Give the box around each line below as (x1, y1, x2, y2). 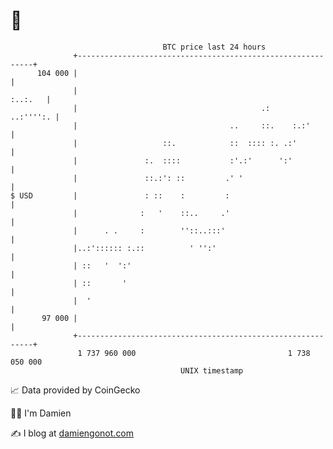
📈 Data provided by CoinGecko (10, 384, 141, 396)
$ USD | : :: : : (10, 190, 230, 201)
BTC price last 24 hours (162, 42, 267, 52)
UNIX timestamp (180, 365, 244, 376)
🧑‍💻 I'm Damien (10, 407, 72, 419)
